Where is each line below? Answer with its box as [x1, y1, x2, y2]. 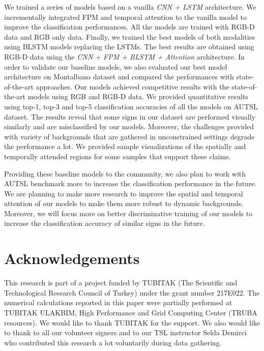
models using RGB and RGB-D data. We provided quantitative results [27, 91, 248, 102]
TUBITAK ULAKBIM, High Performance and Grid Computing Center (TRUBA [4, 307, 257, 317]
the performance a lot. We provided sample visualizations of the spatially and [4, 141, 246, 152]
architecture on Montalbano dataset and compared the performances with [4, 71, 234, 82]
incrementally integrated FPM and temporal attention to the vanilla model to [4, 11, 247, 22]
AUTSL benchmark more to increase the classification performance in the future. [4, 178, 257, 189]
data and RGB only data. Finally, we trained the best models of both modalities [4, 31, 255, 42]
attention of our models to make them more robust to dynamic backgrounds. [4, 198, 244, 209]
